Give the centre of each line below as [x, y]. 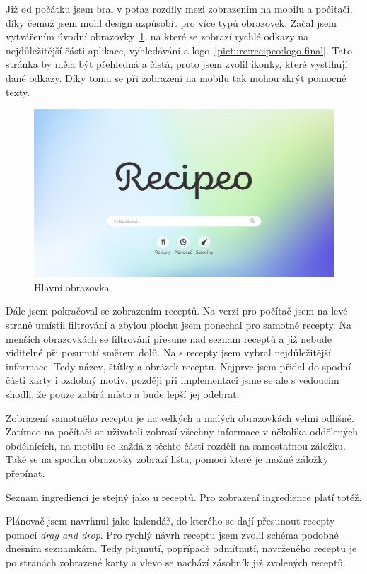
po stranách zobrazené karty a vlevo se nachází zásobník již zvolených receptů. [176, 562]
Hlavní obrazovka [72, 287]
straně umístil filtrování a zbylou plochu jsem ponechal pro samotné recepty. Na [179, 325]
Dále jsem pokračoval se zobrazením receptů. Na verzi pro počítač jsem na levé [177, 311]
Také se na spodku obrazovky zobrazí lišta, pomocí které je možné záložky [167, 459]
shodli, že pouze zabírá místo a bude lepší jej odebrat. [123, 393]
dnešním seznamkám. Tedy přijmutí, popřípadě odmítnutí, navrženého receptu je [181, 548]
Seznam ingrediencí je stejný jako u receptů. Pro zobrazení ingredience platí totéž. [184, 497]
